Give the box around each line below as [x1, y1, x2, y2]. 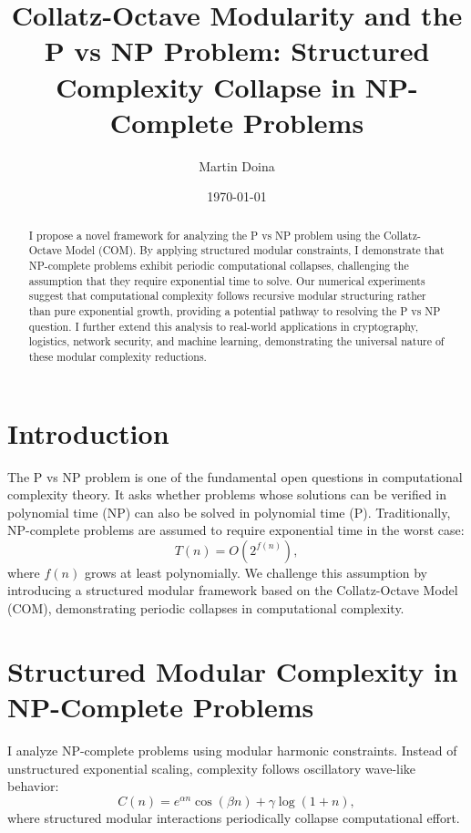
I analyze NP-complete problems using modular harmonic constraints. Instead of [7, 740, 457, 759]
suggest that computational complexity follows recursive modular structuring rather [28, 288, 426, 303]
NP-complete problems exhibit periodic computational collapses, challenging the [28, 257, 409, 273]
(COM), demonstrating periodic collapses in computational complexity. [7, 599, 404, 618]
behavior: [7, 776, 59, 796]
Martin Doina [199, 156, 275, 175]
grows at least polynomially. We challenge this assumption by [84, 562, 427, 581]
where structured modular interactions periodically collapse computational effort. [7, 807, 460, 827]
